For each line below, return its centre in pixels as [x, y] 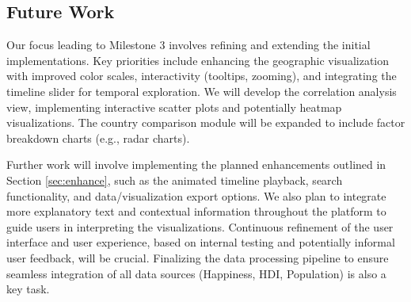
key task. [28, 289]
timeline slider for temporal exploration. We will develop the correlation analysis [202, 91]
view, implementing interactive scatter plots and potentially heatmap [174, 107]
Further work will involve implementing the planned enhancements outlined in [196, 164]
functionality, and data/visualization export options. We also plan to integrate [196, 195]
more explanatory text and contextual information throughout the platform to [196, 211]
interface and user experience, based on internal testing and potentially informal [201, 242]
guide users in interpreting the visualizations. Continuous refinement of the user [200, 226]
